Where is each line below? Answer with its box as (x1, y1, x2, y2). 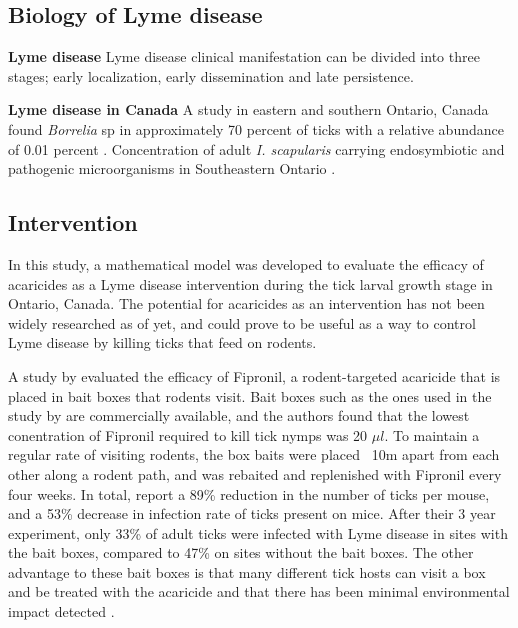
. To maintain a (384, 424, 480, 445)
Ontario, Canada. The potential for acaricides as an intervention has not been (8, 293, 485, 314)
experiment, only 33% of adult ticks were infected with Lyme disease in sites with (8, 522, 508, 543)
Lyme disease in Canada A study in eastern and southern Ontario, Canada (8, 99, 489, 120)
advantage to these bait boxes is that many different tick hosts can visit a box (8, 561, 486, 582)
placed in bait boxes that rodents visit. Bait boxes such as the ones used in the (8, 385, 492, 406)
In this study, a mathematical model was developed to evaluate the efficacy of (8, 253, 484, 274)
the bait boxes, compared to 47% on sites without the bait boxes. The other (8, 542, 474, 563)
